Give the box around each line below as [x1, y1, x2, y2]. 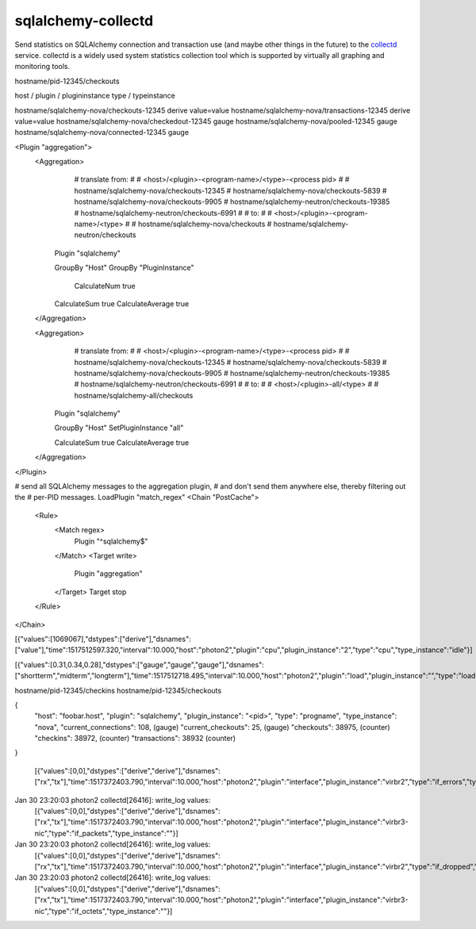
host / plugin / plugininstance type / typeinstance [14, 91, 176, 101]
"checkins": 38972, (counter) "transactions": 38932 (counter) [34, 734, 236, 743]
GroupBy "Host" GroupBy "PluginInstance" [54, 263, 194, 273]
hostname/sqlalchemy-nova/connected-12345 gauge [14, 128, 190, 137]
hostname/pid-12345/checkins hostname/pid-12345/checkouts [14, 685, 222, 695]
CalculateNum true [74, 281, 136, 290]
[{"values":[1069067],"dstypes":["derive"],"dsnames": [14, 634, 191, 643]
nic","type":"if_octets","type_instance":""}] [34, 906, 173, 916]
